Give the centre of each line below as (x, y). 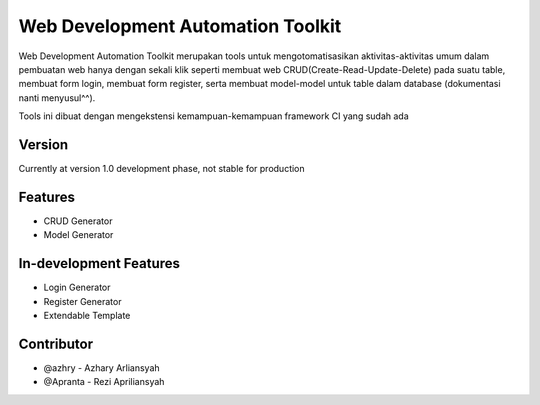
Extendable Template (87, 315)
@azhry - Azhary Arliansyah (101, 367)
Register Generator (82, 301)
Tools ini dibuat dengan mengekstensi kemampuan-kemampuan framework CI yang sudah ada (213, 116)
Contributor (56, 343)
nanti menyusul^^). (57, 97)
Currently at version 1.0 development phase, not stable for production (161, 169)
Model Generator (78, 235)
